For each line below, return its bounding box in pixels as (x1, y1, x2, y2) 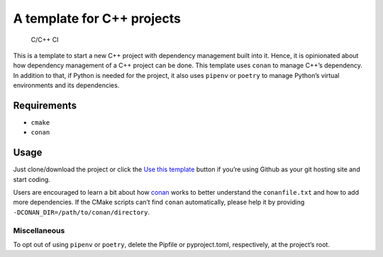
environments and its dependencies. (13, 81, 120, 90)
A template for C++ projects (13, 11, 181, 26)
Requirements (13, 99, 77, 111)
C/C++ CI (30, 35, 59, 44)
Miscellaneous (13, 225, 65, 235)
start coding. (13, 175, 51, 183)
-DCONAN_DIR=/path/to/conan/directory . (13, 207, 150, 216)
